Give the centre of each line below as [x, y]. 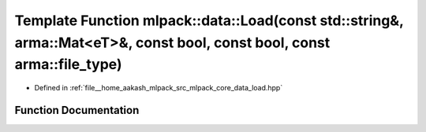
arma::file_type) [68, 65]
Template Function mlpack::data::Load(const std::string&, [209, 20]
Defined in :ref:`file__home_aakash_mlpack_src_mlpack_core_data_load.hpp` [159, 88]
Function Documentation [77, 110]
